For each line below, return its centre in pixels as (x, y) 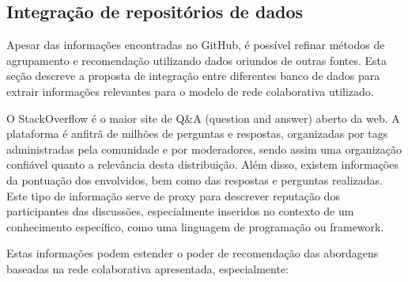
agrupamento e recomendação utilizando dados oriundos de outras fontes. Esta (197, 60)
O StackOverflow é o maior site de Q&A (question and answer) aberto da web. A (203, 118)
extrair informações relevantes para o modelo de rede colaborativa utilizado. (190, 91)
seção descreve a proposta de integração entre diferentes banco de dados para (193, 76)
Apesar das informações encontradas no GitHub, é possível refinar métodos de (196, 45)
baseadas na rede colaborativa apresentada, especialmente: (148, 268)
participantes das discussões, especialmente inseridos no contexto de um (180, 211)
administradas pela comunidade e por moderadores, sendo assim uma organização (204, 149)
